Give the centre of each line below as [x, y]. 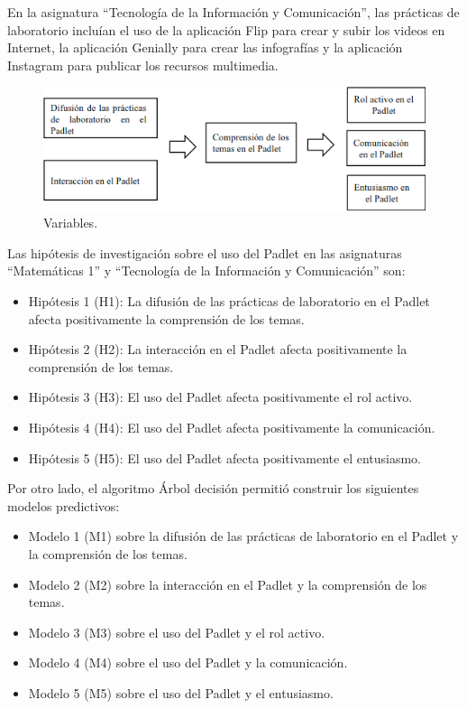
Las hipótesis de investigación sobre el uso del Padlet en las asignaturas [205, 252]
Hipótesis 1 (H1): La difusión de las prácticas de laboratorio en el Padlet [229, 301]
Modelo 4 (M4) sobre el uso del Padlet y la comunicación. [188, 662]
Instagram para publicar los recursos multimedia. [143, 65]
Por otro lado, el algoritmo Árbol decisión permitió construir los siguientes [213, 488]
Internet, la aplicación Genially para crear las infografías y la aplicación [205, 47]
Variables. [71, 223]
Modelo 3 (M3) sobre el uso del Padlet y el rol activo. [177, 632]
